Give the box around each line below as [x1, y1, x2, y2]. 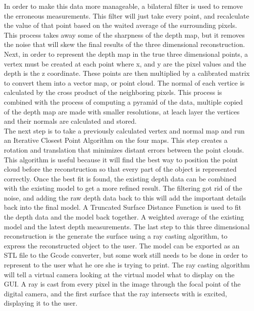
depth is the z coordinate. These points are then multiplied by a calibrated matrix [4, 68, 250, 78]
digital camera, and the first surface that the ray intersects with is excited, [4, 288, 227, 298]
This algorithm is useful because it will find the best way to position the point [4, 154, 238, 164]
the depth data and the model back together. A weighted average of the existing [4, 212, 244, 222]
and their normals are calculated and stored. [4, 116, 137, 126]
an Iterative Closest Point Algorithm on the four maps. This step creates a [4, 135, 228, 145]
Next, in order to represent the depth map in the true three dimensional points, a [4, 48, 248, 59]
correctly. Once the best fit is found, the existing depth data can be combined [4, 173, 236, 183]
